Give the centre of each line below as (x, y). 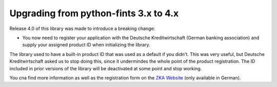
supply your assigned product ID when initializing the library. (86, 45)
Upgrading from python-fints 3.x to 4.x (94, 13)
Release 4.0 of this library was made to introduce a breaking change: (82, 28)
